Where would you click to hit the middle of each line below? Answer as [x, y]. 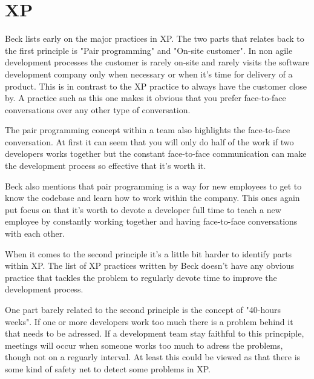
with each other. [35, 233]
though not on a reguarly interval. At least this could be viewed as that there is [153, 357]
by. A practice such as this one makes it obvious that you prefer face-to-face [146, 98]
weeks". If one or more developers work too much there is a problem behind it [149, 321]
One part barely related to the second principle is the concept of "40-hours [143, 309]
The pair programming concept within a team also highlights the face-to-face [148, 130]
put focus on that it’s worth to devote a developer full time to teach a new [143, 209]
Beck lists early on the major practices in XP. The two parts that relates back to [155, 38]
